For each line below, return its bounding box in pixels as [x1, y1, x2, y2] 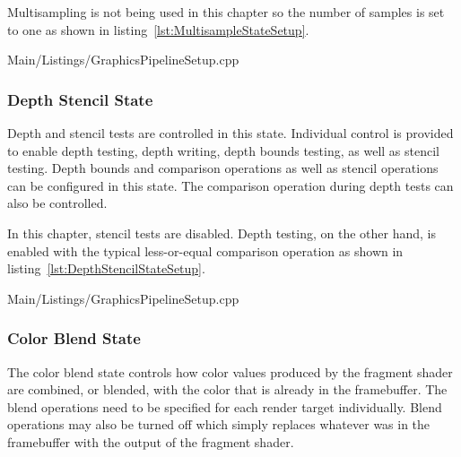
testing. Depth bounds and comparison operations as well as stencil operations [7, 159, 439, 177]
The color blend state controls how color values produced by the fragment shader [7, 362, 453, 381]
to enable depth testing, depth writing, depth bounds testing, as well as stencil [7, 141, 439, 160]
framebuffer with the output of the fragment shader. [7, 432, 294, 451]
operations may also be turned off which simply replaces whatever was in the [7, 415, 431, 434]
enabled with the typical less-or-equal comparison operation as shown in [7, 241, 404, 260]
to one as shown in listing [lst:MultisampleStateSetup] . [7, 20, 309, 39]
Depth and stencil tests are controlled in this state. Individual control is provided [7, 124, 454, 142]
